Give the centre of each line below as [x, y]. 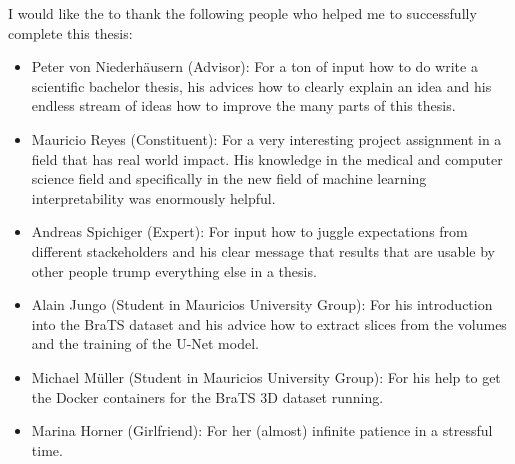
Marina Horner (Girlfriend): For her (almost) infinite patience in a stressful [262, 430]
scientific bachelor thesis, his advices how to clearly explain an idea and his [261, 85]
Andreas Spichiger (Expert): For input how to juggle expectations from [249, 231]
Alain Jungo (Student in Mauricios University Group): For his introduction [262, 304]
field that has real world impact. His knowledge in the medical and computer [267, 158]
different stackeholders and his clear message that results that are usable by [263, 250]
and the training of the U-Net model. [145, 343]
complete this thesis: [70, 32]
